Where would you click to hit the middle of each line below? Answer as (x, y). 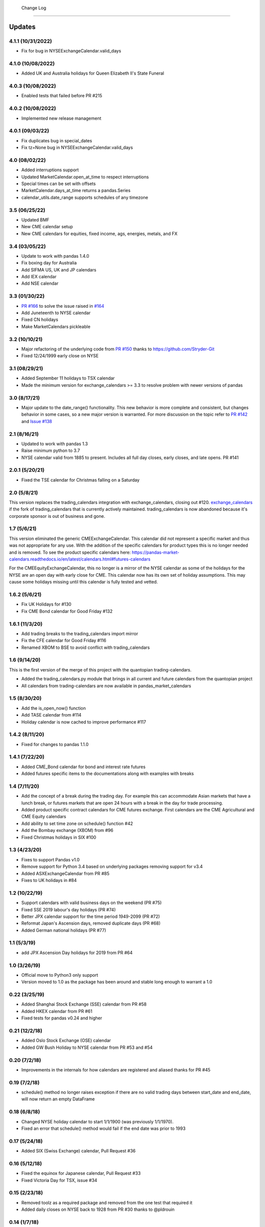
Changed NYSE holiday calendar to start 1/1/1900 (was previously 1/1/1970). (97, 1121)
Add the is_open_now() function (53, 708)
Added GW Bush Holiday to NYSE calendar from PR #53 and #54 (87, 1047)
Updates (22, 27)
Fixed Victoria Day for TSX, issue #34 (59, 1180)
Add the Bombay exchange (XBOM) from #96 (67, 830)
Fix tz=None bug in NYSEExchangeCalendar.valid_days (77, 148)
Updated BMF (35, 220)
